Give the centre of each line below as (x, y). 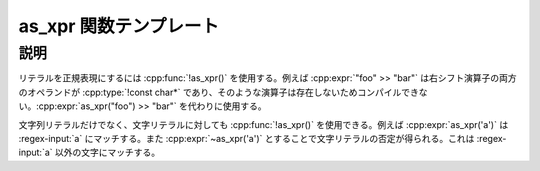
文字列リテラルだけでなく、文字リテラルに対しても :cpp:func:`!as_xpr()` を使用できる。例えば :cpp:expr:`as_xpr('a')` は (263, 124)
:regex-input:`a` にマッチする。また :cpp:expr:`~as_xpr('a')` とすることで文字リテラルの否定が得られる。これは (246, 138)
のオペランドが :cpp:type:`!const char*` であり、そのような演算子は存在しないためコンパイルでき (218, 92)
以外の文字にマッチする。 (107, 152)
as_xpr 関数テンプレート (119, 26)
